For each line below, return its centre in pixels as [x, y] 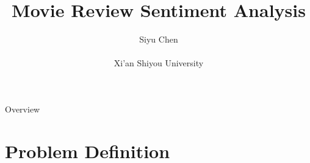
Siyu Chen [159, 39]
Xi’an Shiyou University [159, 63]
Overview [23, 109]
